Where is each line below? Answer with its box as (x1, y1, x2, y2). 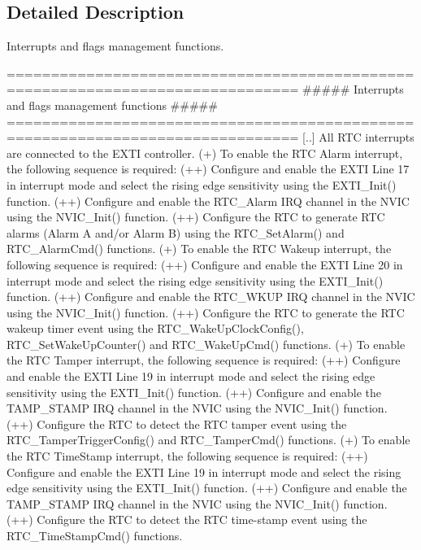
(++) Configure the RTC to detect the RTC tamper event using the (7, 415, 347, 432)
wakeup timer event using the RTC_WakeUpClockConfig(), (7, 320, 304, 337)
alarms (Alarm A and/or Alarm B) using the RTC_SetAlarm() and (7, 224, 345, 241)
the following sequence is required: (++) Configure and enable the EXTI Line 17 (7, 160, 410, 177)
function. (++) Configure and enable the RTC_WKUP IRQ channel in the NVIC (7, 288, 415, 305)
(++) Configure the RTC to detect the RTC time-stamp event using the (7, 511, 367, 528)
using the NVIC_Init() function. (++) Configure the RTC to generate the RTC (7, 303, 405, 321)
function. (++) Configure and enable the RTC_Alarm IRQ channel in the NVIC (7, 192, 410, 209)
